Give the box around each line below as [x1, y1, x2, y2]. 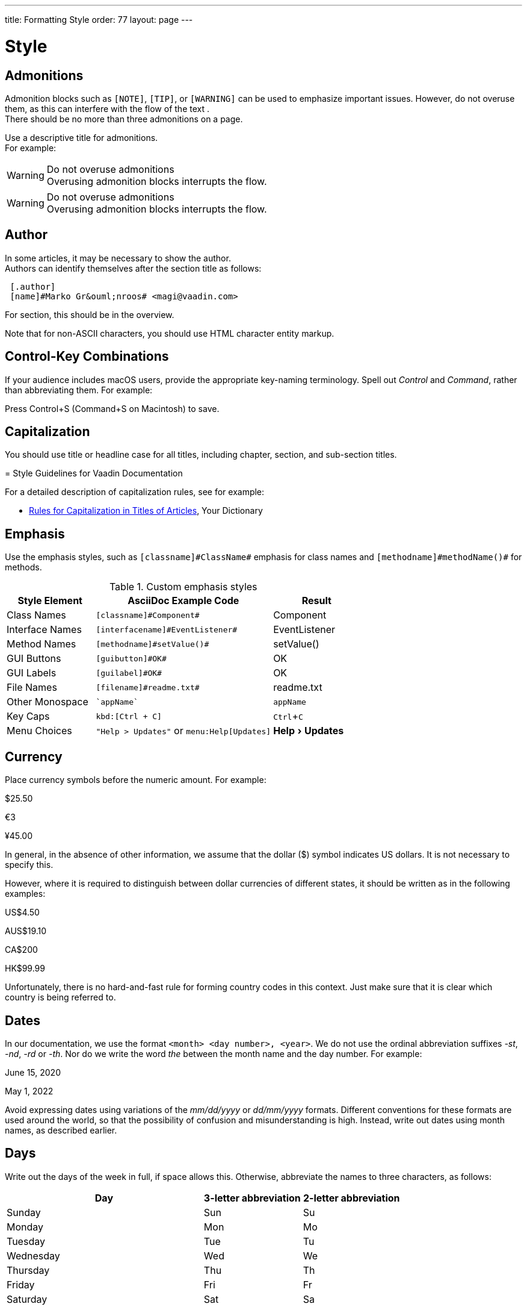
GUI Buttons [7, 652, 61, 665]
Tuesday [7, 1235, 45, 1247]
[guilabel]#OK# [96, 668, 162, 678]
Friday [7, 1278, 35, 1291]
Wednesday [7, 1249, 60, 1262]
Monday [7, 1220, 44, 1233]
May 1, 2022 [5, 1085, 54, 1096]
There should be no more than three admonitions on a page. [5, 113, 243, 124]
